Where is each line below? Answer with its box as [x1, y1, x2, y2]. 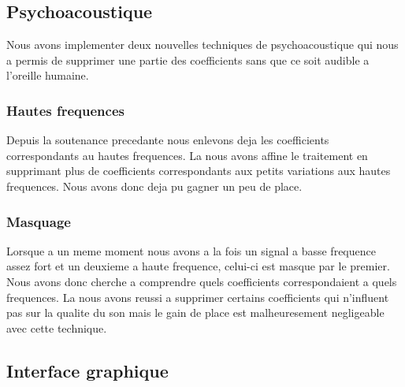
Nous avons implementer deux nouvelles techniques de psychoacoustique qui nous [6, 36, 399, 53]
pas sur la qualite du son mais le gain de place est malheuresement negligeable [6, 304, 385, 321]
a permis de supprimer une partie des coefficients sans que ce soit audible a [6, 51, 370, 68]
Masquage [6, 211, 71, 231]
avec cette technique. [6, 319, 107, 336]
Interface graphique [6, 358, 169, 382]
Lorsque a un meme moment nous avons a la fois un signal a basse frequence [6, 242, 376, 259]
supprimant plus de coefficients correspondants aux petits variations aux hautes [6, 162, 391, 179]
